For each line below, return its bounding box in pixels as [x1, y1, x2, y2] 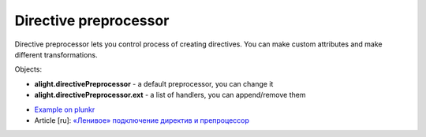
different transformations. [14, 50, 98, 59]
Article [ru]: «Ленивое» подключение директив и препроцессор [34, 115, 250, 125]
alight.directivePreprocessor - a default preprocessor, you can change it [34, 79, 274, 88]
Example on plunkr [34, 105, 95, 114]
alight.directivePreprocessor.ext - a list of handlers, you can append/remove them [34, 91, 306, 100]
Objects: [14, 65, 43, 74]
